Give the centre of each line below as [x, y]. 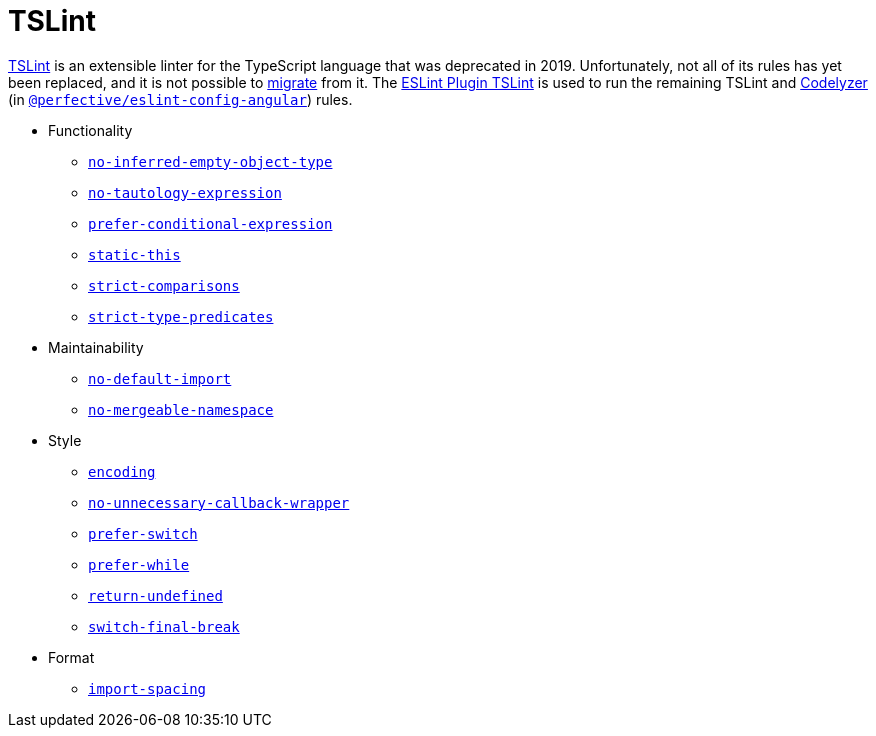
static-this [134, 254]
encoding [122, 471]
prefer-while [139, 564]
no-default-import [160, 378]
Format [71, 657]
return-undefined [155, 595]
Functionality [90, 130]
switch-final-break [164, 626]
